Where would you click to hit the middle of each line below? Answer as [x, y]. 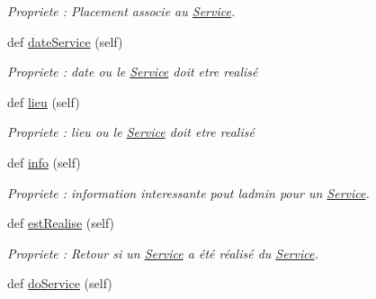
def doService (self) [60, 283]
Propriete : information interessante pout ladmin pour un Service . [188, 192]
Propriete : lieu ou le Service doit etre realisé [131, 132]
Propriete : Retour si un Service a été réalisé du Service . [163, 253]
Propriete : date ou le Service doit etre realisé [133, 72]
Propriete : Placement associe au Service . [121, 11]
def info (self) [44, 162]
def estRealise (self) [61, 223]
